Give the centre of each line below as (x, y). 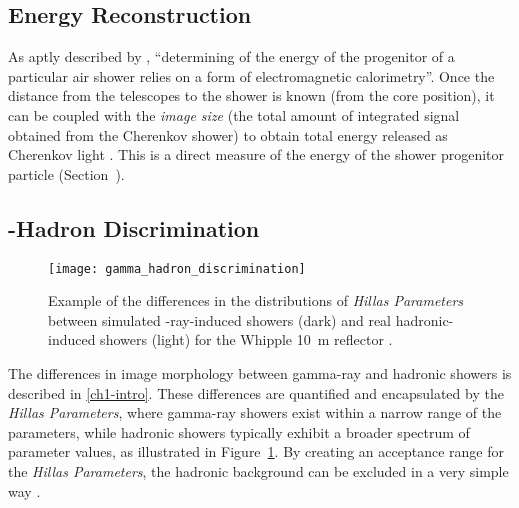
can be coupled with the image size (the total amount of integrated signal (234, 114)
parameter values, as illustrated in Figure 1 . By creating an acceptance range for (256, 451)
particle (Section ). (66, 173)
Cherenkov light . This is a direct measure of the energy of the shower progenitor (256, 154)
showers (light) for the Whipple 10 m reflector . (246, 339)
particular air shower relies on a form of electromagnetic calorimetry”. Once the (251, 75)
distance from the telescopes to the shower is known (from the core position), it (251, 95)
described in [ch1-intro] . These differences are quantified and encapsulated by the (256, 392)
